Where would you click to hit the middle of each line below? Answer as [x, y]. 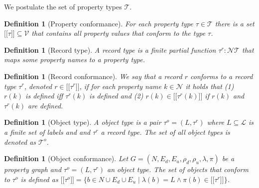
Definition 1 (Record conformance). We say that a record [93, 76]
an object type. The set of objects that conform [178, 169]
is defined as [39, 179]
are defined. [46, 105]
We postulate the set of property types [63, 6]
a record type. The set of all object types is [165, 132]
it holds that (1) [210, 86]
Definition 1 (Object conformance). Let [66, 158]
